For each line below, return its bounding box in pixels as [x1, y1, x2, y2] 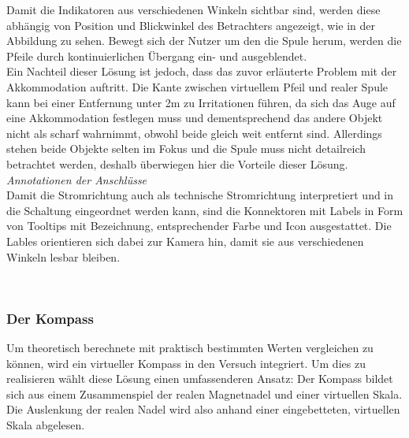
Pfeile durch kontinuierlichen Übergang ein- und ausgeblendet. [6, 47, 307, 64]
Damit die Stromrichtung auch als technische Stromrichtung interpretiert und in [6, 187, 394, 203]
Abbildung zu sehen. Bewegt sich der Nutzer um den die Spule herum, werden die [6, 32, 402, 49]
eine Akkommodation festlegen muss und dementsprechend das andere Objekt [6, 109, 383, 126]
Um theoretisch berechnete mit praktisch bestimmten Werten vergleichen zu [6, 339, 374, 355]
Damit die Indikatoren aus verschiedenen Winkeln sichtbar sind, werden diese [6, 2, 381, 17]
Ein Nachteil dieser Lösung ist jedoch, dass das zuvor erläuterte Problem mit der [6, 63, 397, 80]
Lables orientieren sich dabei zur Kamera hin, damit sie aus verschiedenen [6, 232, 364, 249]
